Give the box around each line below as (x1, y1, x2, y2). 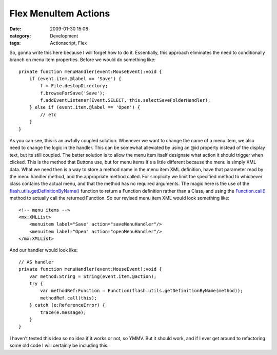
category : (9, 32, 31, 39)
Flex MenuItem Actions (9, 8, 110, 19)
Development (50, 32, 78, 39)
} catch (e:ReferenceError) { (29, 302, 105, 308)
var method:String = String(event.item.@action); (29, 273, 156, 279)
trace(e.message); (40, 309, 87, 315)
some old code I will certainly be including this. (9, 342, 109, 349)
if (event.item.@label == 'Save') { (29, 76, 122, 82)
